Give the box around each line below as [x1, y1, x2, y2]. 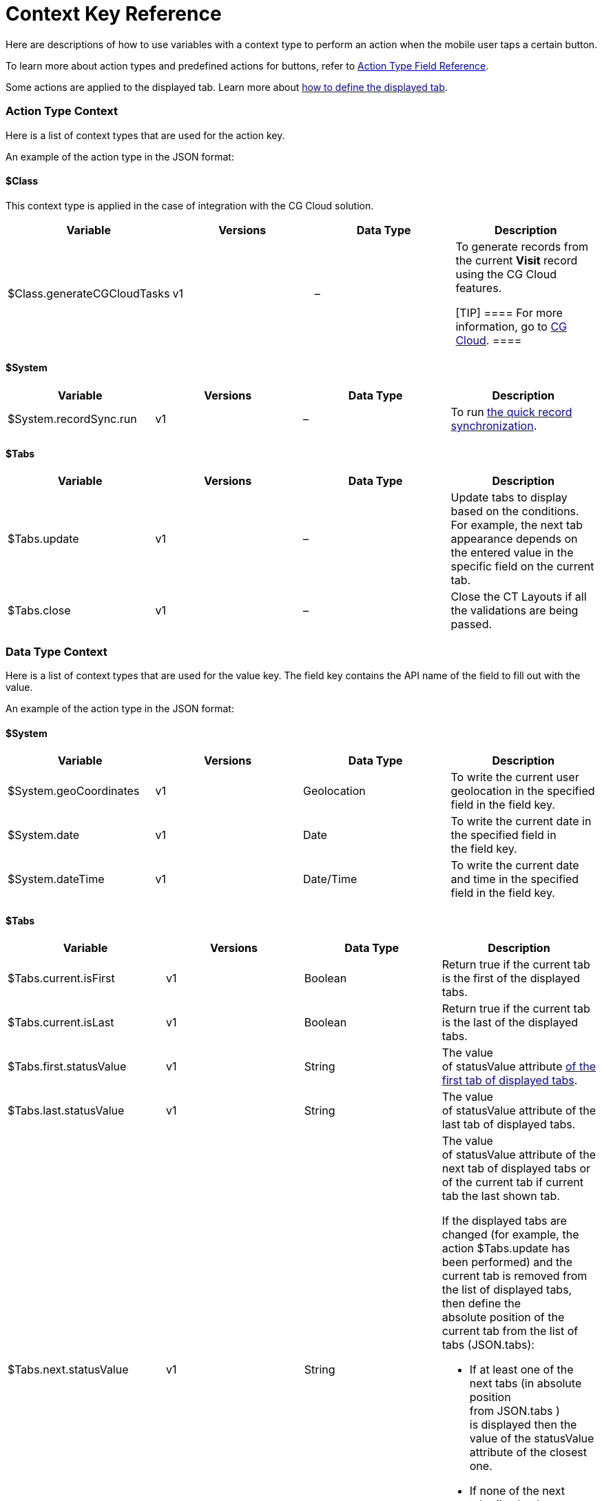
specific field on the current [450, 559, 594, 574]
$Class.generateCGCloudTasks [8, 286, 170, 300]
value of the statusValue [469, 1431, 594, 1446]
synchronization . [450, 418, 537, 433]
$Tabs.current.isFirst [8, 971, 115, 986]
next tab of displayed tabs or [442, 1161, 591, 1176]
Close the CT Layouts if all [450, 590, 587, 604]
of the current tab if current [442, 1175, 583, 1190]
